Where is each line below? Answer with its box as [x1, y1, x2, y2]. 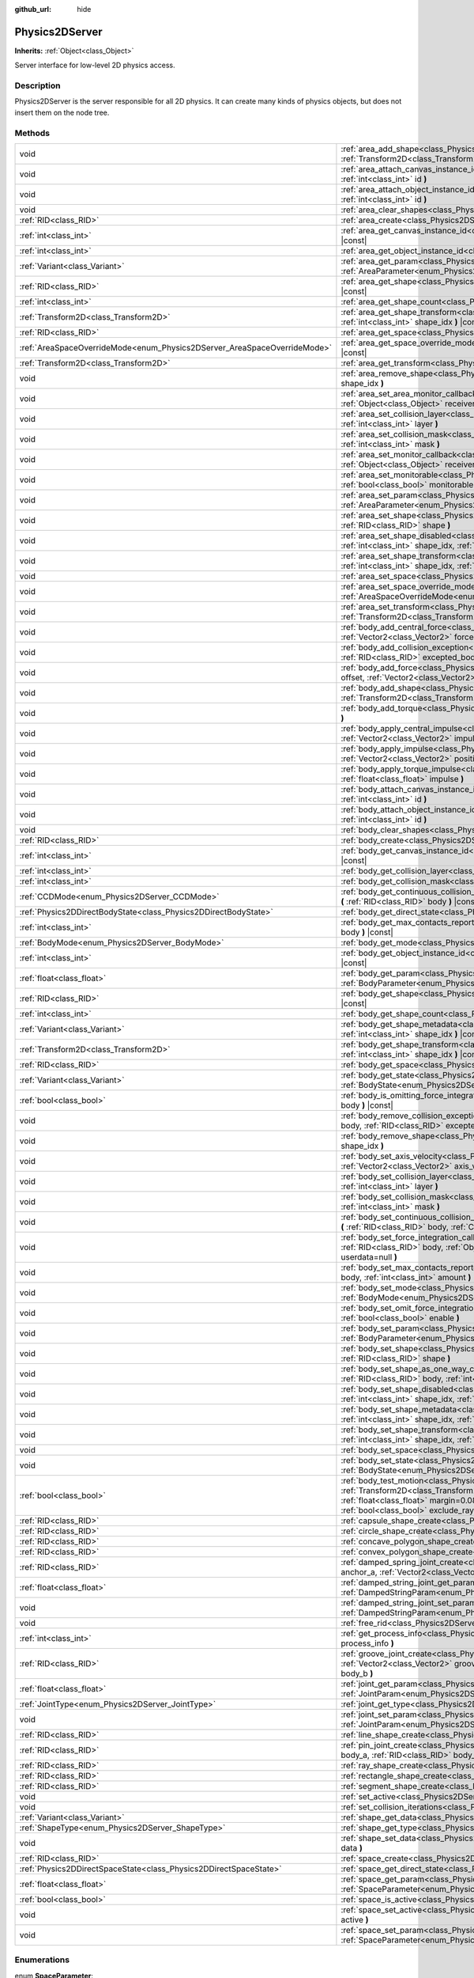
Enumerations [14, 1954, 70, 1965]
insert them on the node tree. [14, 108, 110, 117]
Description [14, 80, 61, 91]
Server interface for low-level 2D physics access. [14, 60, 175, 70]
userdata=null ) [340, 1251, 398, 1262]
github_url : [14, 5, 51, 13]
